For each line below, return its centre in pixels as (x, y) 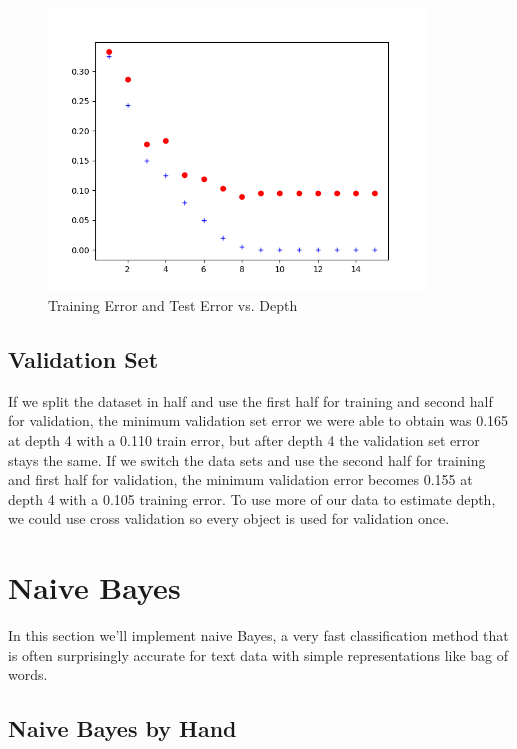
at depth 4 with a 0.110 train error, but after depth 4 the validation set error (244, 440)
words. (28, 674)
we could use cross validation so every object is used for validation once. (229, 518)
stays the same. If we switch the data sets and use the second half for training (247, 459)
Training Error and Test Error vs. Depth (173, 305)
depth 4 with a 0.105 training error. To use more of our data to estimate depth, (252, 498)
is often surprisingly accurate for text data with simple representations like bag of (258, 654)
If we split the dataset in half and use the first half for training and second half (250, 400)
